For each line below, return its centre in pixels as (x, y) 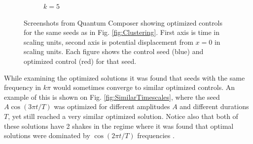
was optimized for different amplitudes (112, 106)
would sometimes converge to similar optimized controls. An (144, 87)
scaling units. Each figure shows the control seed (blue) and (114, 51)
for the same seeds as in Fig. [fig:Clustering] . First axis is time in (122, 32)
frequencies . (156, 135)
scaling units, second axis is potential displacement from (108, 42)
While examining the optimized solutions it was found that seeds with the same (125, 77)
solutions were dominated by (47, 135)
